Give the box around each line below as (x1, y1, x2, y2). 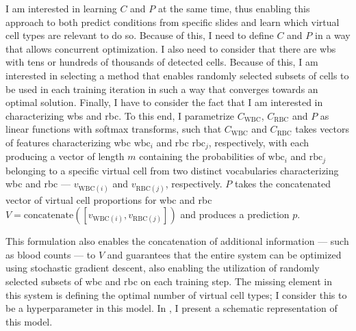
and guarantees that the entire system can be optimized (107, 247, 342, 261)
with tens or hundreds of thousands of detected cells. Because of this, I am (5, 55, 318, 69)
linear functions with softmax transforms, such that (5, 122, 222, 136)
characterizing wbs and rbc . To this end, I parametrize (5, 108, 235, 122)
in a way (314, 28, 351, 42)
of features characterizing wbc (5, 135, 131, 149)
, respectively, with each (208, 135, 309, 149)
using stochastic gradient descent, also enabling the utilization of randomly (5, 261, 320, 275)
